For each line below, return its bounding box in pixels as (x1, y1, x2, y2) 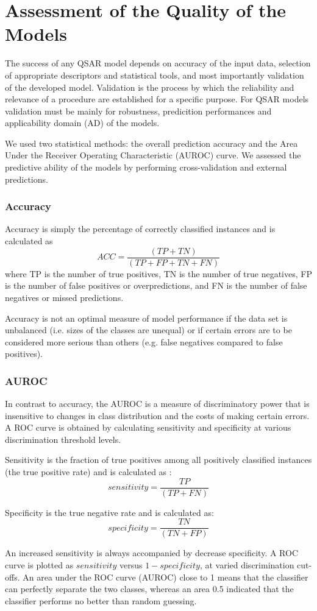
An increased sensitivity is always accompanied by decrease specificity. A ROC (5, 546, 299, 559)
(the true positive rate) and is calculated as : (5, 465, 172, 478)
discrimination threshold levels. (5, 433, 121, 445)
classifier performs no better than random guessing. (5, 594, 197, 607)
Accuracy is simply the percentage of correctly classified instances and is (5, 222, 276, 235)
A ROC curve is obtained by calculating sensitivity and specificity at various (5, 421, 291, 434)
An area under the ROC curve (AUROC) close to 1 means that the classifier (23, 570, 308, 583)
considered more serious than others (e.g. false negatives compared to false (5, 335, 283, 348)
